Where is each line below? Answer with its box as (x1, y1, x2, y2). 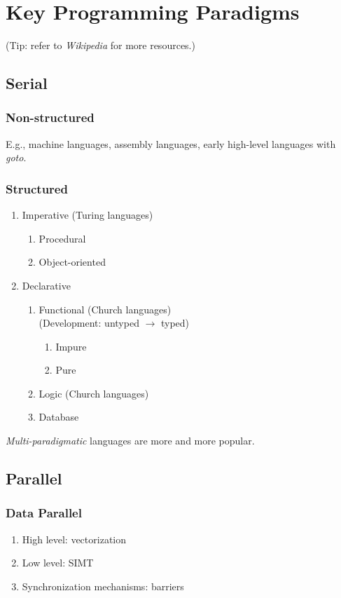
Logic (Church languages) (39, 386, 149, 400)
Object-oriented (39, 254, 106, 269)
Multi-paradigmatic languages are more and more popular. (6, 433, 255, 448)
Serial (6, 72, 48, 94)
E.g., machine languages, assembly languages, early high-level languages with (6, 136, 336, 151)
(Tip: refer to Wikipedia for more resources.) (6, 38, 195, 53)
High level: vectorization (22, 531, 127, 546)
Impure (55, 339, 87, 353)
